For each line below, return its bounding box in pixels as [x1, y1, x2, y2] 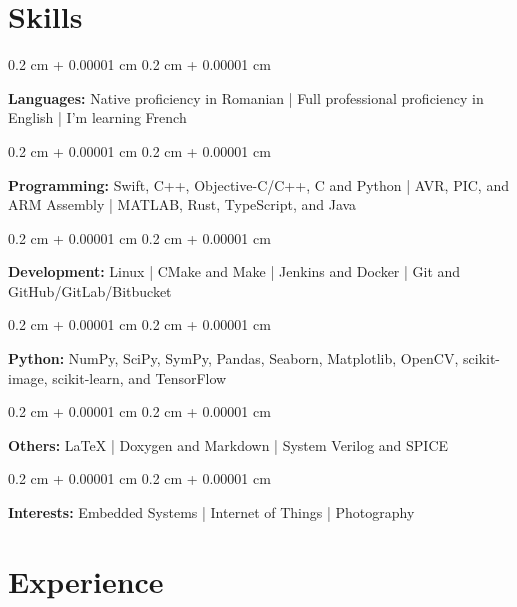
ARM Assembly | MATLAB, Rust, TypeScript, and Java [8, 194, 357, 215]
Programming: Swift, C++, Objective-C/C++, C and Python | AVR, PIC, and [8, 174, 509, 195]
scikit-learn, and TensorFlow [52, 367, 227, 388]
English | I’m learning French [8, 107, 187, 128]
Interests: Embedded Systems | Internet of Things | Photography [8, 502, 415, 523]
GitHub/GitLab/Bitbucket [8, 280, 172, 301]
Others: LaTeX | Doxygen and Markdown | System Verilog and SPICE [8, 434, 449, 455]
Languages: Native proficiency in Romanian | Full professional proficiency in [8, 87, 484, 108]
